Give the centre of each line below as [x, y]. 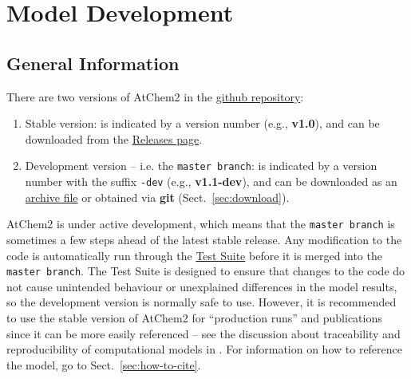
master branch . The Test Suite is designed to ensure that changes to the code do [206, 271]
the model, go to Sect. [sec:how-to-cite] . [104, 364]
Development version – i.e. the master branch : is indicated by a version [201, 166]
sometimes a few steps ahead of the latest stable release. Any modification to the [204, 239]
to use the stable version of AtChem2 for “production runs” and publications [194, 317]
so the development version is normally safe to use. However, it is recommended [202, 302]
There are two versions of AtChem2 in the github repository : [155, 96]
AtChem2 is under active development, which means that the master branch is [201, 224]
